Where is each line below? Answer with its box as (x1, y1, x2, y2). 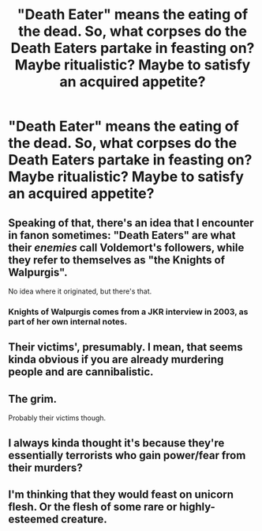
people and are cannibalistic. (8, 366, 154, 379)
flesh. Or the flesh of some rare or (8, 500, 178, 514)
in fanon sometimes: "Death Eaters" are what (8, 228, 236, 242)
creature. (60, 512, 108, 525)
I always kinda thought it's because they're (8, 436, 225, 449)
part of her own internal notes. (8, 316, 128, 327)
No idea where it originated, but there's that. (8, 286, 152, 296)
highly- (178, 500, 215, 514)
